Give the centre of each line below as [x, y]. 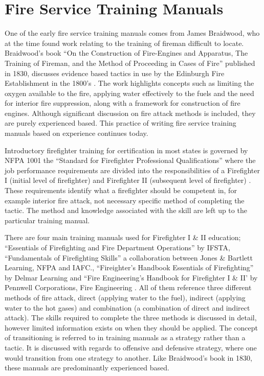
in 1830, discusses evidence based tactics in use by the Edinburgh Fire [115, 73]
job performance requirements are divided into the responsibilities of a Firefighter [133, 170]
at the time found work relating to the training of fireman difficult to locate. [124, 43]
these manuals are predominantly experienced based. [87, 368]
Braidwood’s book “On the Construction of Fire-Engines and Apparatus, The [126, 53]
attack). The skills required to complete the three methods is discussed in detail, [131, 318]
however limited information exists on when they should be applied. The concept [131, 327]
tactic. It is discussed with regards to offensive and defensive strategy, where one [131, 347]
